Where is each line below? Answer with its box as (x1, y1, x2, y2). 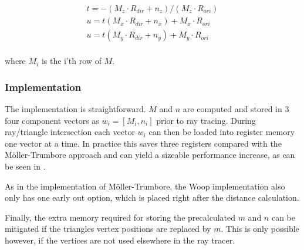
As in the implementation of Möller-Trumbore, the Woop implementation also (5, 180, 285, 192)
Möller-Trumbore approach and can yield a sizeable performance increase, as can (5, 148, 295, 161)
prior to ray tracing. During (156, 114, 256, 126)
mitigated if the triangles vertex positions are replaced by (5, 222, 211, 235)
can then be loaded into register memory (148, 126, 295, 138)
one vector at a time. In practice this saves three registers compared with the (5, 137, 282, 149)
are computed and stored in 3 (183, 102, 289, 114)
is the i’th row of (41, 55, 102, 67)
